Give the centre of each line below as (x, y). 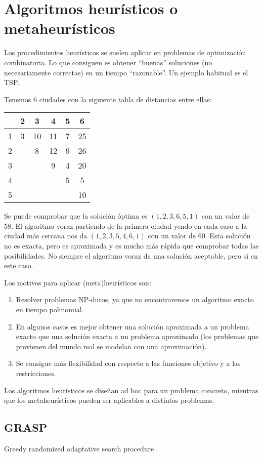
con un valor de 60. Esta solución (199, 236)
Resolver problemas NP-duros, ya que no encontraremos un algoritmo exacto (135, 299)
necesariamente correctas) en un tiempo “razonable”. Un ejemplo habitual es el (126, 72)
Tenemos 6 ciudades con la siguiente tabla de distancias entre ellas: (108, 99)
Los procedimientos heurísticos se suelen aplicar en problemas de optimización (125, 52)
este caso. (19, 265)
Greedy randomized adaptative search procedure (79, 448)
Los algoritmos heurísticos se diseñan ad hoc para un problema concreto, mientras (131, 390)
